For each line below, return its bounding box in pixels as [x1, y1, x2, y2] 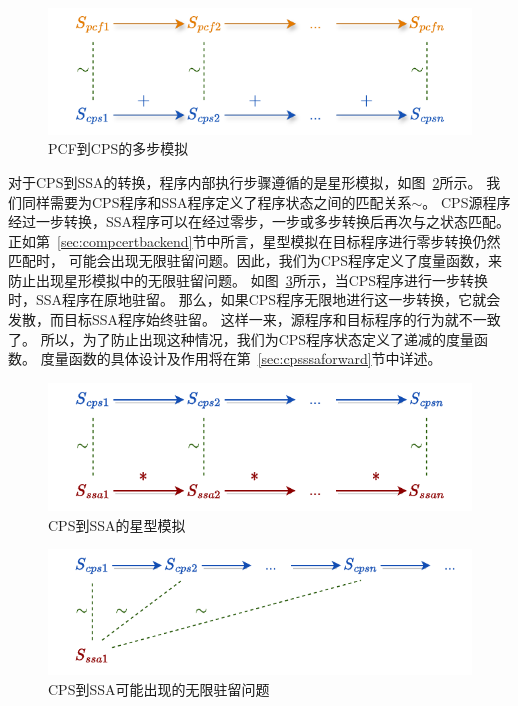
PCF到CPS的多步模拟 [48, 138, 189, 159]
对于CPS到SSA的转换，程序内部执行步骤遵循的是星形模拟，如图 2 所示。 [8, 171, 482, 192]
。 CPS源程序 [422, 191, 511, 212]
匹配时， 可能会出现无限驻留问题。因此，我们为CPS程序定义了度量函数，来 [8, 250, 503, 271]
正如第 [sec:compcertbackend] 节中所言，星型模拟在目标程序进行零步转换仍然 [8, 230, 501, 251]
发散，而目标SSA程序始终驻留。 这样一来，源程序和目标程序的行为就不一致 [8, 309, 501, 330]
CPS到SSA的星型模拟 [48, 514, 186, 535]
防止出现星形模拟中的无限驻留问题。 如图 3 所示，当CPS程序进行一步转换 [8, 269, 489, 290]
